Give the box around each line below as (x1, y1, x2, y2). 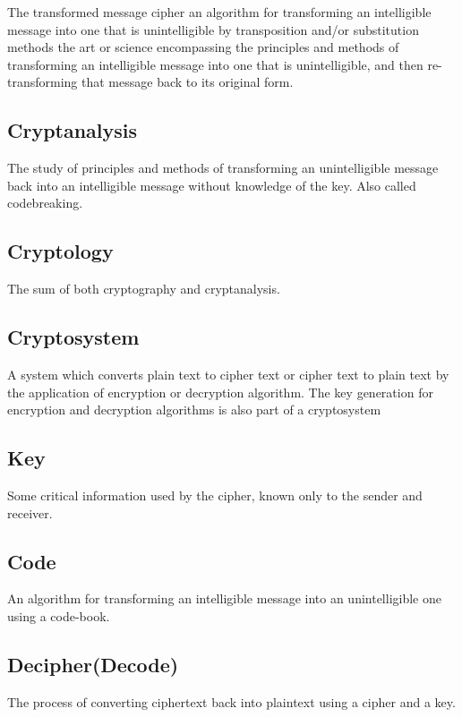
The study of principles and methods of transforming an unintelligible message (7, 158, 439, 177)
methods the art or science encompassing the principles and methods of (7, 38, 399, 56)
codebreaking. (7, 193, 83, 212)
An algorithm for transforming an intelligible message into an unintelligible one (7, 589, 441, 608)
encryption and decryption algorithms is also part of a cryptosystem (7, 400, 381, 419)
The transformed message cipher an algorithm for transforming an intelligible (7, 3, 432, 21)
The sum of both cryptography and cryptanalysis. (7, 279, 280, 298)
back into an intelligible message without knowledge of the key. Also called (7, 175, 416, 194)
